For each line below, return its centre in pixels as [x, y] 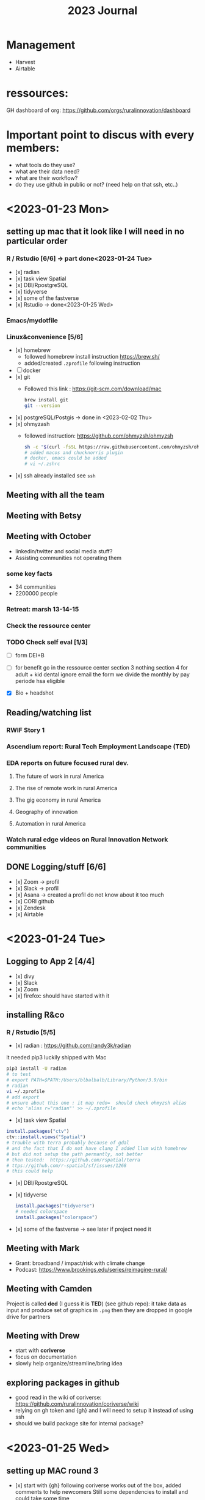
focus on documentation [46, 1357]
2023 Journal [103, 11]
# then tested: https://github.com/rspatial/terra [73, 1160]
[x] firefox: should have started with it [62, 996]
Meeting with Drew [43, 1336]
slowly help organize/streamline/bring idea [69, 1364]
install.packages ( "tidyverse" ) [55, 1206]
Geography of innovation [46, 812]
